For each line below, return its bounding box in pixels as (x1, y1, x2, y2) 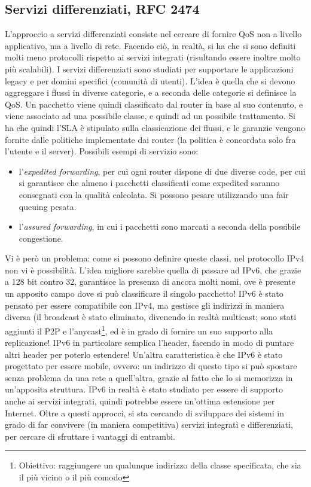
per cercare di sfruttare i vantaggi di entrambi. (5, 430, 175, 442)
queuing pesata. (19, 200, 77, 212)
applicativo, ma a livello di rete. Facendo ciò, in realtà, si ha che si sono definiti (5, 39, 296, 51)
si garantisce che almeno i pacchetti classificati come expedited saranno (19, 176, 280, 189)
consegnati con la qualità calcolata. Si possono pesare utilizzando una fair (19, 188, 289, 200)
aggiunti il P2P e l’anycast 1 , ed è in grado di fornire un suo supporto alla (5, 322, 273, 337)
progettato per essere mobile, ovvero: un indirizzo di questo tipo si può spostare (5, 360, 297, 372)
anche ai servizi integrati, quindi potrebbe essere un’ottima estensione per (5, 395, 275, 407)
